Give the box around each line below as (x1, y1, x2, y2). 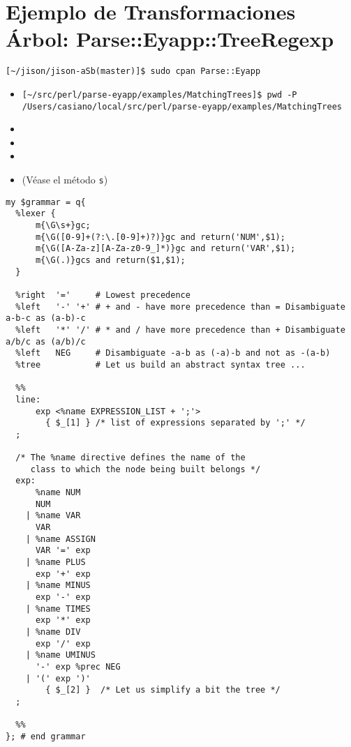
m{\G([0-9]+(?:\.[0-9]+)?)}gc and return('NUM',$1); (35, 232, 285, 242)
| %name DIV (25, 627, 81, 637)
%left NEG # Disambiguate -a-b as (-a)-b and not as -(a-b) (15, 348, 331, 359)
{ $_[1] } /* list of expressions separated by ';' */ (45, 418, 306, 428)
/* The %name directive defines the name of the (15, 453, 246, 463)
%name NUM (35, 488, 81, 498)
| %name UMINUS (25, 650, 96, 661)
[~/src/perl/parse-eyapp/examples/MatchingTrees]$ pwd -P (22, 89, 297, 100)
